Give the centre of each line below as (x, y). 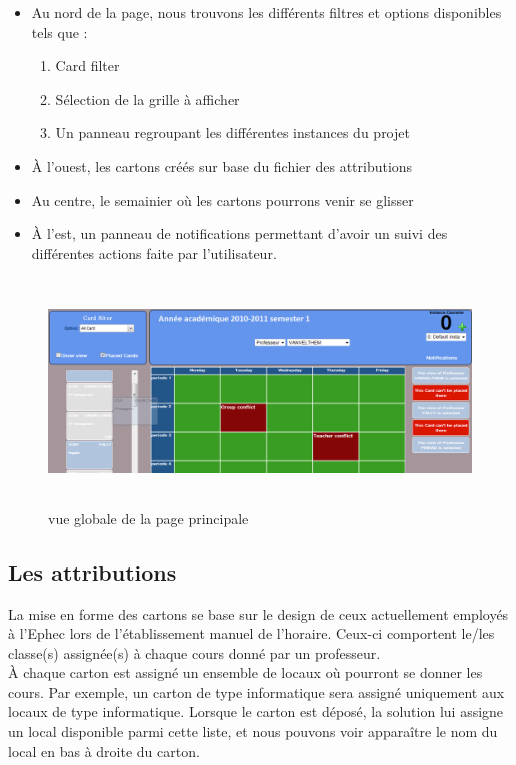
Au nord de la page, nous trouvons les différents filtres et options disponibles (266, 12)
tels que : (59, 31)
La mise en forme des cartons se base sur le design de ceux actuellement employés (258, 613)
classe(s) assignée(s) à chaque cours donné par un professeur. (194, 652)
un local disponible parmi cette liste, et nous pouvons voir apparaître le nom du (253, 731)
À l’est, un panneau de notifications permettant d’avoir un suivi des (239, 233)
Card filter (87, 65)
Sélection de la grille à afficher (147, 98)
